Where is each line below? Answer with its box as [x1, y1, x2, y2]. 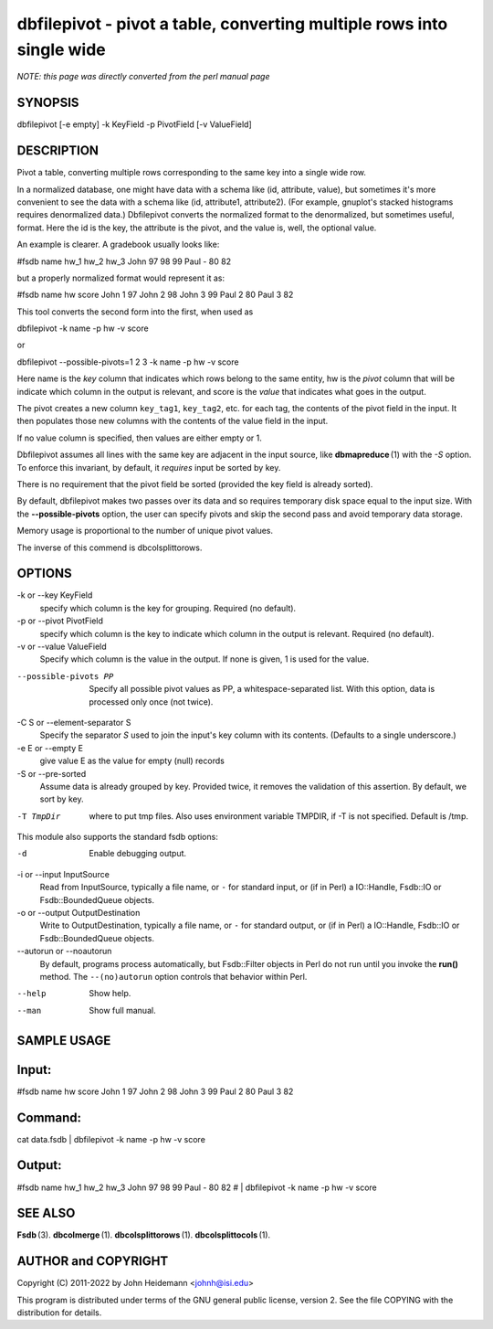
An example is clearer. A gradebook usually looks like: [16, 239, 220, 250]
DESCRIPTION [16, 143, 100, 159]
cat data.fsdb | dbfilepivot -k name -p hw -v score [16, 1133, 205, 1144]
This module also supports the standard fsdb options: [16, 832, 218, 843]
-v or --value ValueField [16, 641, 107, 652]
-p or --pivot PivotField [16, 615, 104, 626]
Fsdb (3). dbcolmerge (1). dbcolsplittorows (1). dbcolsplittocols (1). [16, 1229, 271, 1240]
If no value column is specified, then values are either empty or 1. [16, 432, 262, 443]
